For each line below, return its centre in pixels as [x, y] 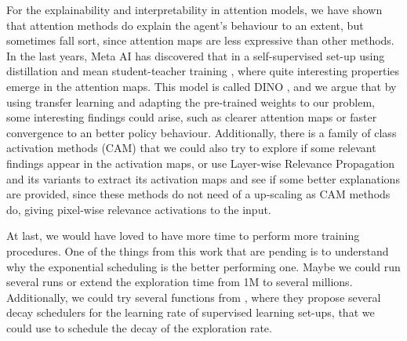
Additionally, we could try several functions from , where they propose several [194, 297]
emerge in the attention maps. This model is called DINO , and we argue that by [202, 86]
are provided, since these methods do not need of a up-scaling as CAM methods [198, 194]
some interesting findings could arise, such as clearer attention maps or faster [192, 117]
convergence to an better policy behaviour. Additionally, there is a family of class [202, 132]
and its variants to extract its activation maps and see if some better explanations [203, 178]
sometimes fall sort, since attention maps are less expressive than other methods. [200, 40]
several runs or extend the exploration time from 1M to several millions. [180, 282]
